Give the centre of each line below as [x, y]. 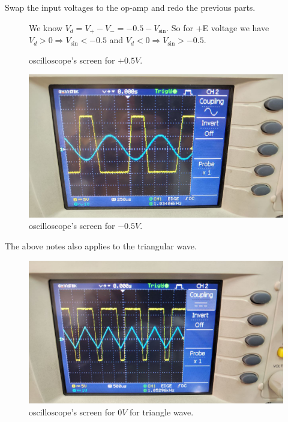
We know [46, 27]
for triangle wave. [161, 412]
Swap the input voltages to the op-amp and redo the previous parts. [130, 7]
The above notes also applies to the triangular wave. [101, 245]
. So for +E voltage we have [218, 27]
